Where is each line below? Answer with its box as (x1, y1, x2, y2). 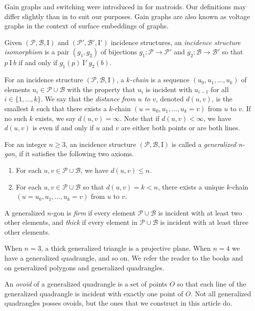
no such (4, 113, 27, 123)
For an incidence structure (4, 74, 83, 85)
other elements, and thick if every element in (4, 217, 138, 227)
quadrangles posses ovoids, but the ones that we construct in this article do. (4, 298, 232, 308)
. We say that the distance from (41, 94, 136, 104)
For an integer (4, 139, 47, 149)
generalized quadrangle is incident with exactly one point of (4, 288, 184, 298)
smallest (4, 103, 29, 113)
